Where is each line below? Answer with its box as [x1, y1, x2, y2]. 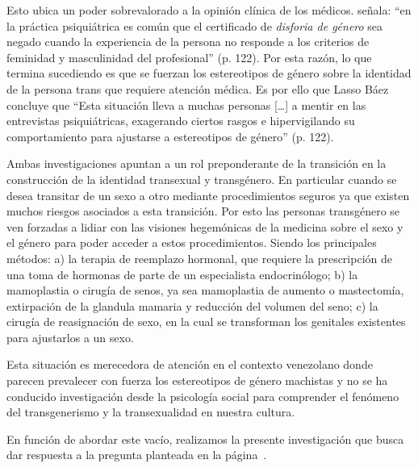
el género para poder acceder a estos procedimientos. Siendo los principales [6, 234, 377, 251]
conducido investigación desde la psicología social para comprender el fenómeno [6, 387, 399, 404]
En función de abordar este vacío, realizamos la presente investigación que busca [6, 430, 404, 447]
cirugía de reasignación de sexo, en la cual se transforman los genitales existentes [6, 313, 406, 330]
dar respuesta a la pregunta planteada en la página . [6, 446, 267, 463]
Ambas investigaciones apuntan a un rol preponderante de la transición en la [6, 155, 387, 172]
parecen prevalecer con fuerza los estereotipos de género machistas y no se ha [6, 372, 388, 389]
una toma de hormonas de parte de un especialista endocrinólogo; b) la [6, 265, 358, 282]
